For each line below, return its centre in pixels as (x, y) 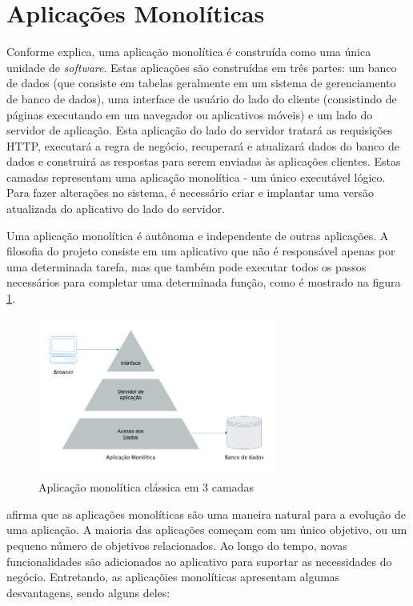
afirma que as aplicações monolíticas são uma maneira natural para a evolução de (206, 514)
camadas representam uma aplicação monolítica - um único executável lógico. (196, 177)
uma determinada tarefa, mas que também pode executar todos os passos (186, 266)
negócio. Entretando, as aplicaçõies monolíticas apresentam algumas (173, 577)
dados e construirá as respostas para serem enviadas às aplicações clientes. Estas (204, 161)
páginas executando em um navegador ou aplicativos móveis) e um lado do (190, 114)
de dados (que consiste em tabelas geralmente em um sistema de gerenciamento (201, 83)
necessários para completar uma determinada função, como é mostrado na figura (204, 282)
